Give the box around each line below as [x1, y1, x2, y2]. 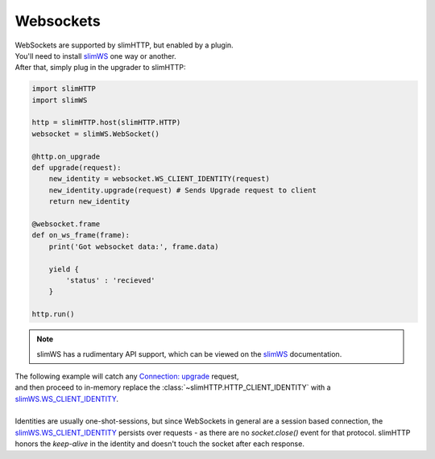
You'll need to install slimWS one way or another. [14, 51, 176, 60]
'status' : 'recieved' [65, 275, 156, 285]
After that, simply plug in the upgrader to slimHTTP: [14, 63, 186, 72]
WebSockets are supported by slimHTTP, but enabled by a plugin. [14, 40, 234, 50]
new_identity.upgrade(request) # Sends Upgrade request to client [48, 185, 317, 195]
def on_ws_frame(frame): [31, 230, 130, 240]
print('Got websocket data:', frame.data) [48, 242, 219, 251]
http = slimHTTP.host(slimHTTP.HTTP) [31, 118, 181, 127]
